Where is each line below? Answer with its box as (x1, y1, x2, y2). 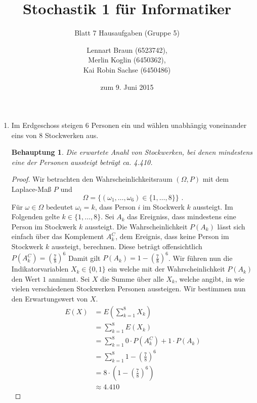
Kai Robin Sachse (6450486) (83, 64, 171, 75)
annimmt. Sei (48, 273, 90, 284)
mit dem (202, 174, 229, 184)
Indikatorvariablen (11, 263, 69, 274)
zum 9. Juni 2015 (100, 81, 154, 92)
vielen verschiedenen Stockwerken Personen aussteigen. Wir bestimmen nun (11, 283, 246, 294)
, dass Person (95, 201, 136, 212)
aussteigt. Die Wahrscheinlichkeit (85, 221, 188, 231)
